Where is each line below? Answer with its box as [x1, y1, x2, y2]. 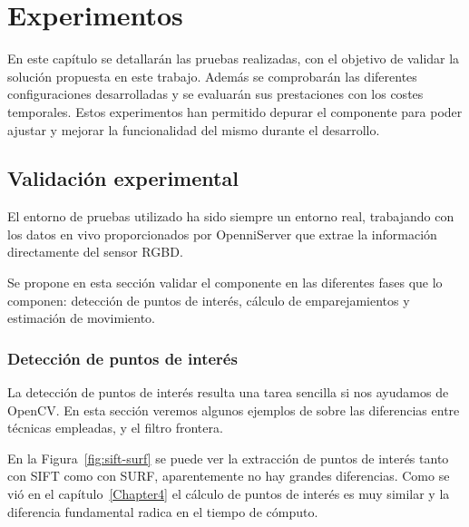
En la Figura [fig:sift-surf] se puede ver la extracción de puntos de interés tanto [7, 448, 449, 467]
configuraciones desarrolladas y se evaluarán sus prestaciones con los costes [7, 84, 424, 103]
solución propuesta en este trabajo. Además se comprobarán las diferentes [7, 66, 417, 85]
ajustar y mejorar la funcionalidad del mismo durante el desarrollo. [7, 120, 380, 139]
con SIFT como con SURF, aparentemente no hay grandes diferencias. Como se [7, 466, 450, 485]
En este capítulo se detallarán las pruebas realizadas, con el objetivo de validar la [7, 49, 460, 68]
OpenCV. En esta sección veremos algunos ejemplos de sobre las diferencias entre [7, 400, 460, 419]
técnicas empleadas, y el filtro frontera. [7, 418, 223, 437]
